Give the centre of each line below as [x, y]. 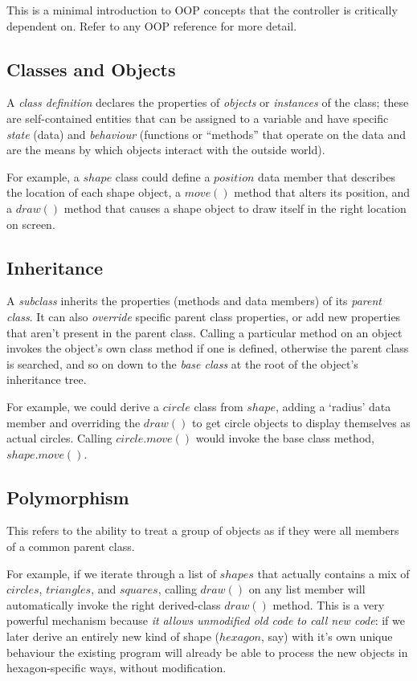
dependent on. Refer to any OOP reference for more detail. [152, 25]
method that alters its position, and [322, 192]
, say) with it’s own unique [327, 636]
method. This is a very [329, 604]
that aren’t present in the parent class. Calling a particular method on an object [204, 332]
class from [219, 406]
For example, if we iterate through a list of [111, 573]
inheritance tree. [47, 379]
